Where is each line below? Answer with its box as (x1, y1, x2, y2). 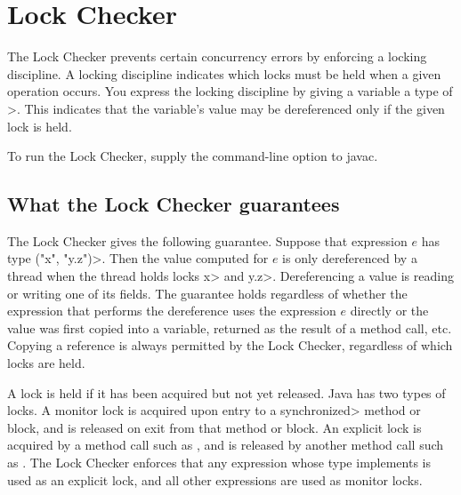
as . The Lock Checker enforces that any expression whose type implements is (7, 453, 431, 472)
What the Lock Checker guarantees (7, 190, 340, 218)
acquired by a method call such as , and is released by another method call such (7, 435, 444, 454)
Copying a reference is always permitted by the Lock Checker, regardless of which (7, 336, 453, 355)
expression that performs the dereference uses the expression (7, 301, 336, 320)
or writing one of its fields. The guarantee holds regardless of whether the (7, 283, 408, 302)
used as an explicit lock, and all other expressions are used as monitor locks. (7, 470, 423, 489)
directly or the (350, 301, 429, 320)
